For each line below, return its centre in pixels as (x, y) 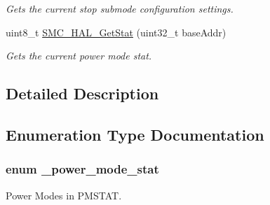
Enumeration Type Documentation (135, 134)
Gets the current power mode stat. (79, 56)
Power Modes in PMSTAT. (64, 195)
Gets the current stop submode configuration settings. (120, 8)
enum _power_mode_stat (82, 169)
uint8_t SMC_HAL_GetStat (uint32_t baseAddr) (116, 32)
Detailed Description (82, 93)
